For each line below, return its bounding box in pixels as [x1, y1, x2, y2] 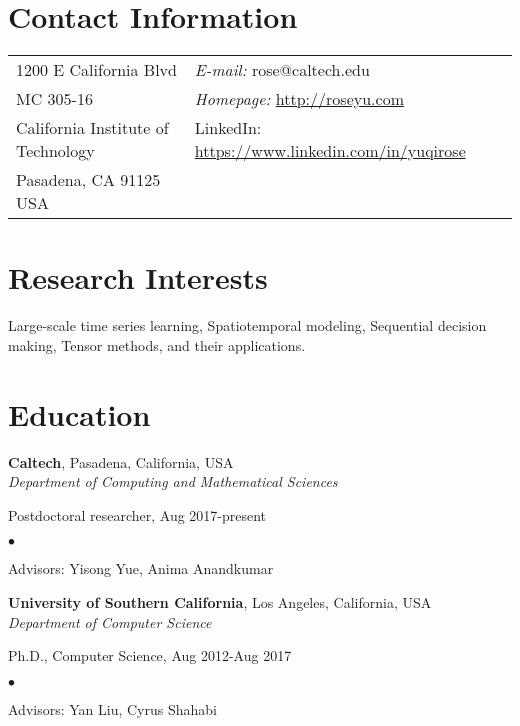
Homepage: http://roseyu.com [194, 87, 404, 111]
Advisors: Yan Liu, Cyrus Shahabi [8, 698, 217, 719]
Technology [16, 139, 95, 163]
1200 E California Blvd [16, 58, 177, 82]
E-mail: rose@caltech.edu [194, 58, 370, 82]
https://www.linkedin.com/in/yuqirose [194, 139, 466, 163]
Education [8, 393, 151, 434]
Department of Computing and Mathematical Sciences [8, 471, 338, 492]
